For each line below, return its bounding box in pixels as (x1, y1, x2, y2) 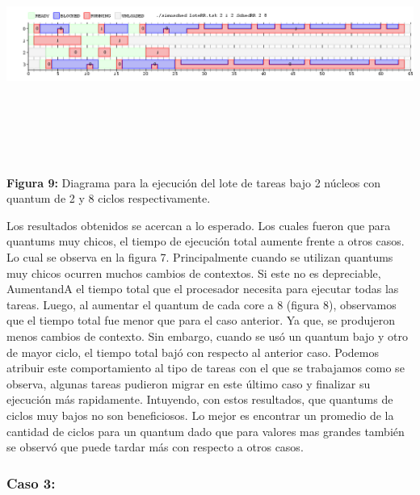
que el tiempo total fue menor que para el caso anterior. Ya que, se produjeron (6, 312, 396, 329)
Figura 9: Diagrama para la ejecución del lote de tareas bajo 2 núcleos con (6, 174, 380, 191)
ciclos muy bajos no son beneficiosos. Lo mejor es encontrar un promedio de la (6, 406, 394, 423)
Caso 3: (6, 472, 56, 493)
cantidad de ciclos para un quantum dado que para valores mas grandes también (6, 422, 405, 439)
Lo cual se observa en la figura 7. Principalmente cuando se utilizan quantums (6, 248, 393, 265)
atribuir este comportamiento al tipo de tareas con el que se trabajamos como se (6, 359, 405, 376)
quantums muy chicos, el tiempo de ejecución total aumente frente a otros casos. (6, 233, 405, 250)
